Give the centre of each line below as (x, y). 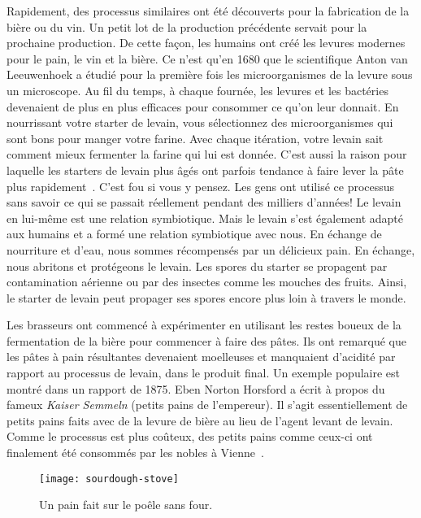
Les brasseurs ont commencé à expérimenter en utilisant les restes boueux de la (204, 325)
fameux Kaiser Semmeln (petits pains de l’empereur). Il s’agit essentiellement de (207, 405)
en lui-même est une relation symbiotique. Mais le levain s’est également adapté (205, 218)
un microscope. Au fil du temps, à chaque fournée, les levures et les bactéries (197, 90)
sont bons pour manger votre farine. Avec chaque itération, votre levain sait (195, 138)
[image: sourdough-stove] (109, 479)
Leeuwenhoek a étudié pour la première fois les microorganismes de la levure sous (210, 74)
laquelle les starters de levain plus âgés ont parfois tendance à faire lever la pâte (205, 170)
